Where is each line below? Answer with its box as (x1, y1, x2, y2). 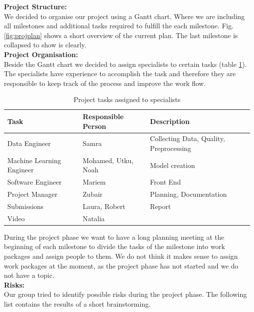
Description (150, 116, 190, 126)
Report (150, 201, 171, 211)
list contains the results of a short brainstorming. (4, 299, 151, 309)
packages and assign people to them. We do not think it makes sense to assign (4, 251, 238, 261)
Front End (150, 177, 181, 187)
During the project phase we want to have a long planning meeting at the (4, 231, 225, 242)
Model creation (150, 160, 195, 170)
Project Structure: (4, 1, 67, 11)
